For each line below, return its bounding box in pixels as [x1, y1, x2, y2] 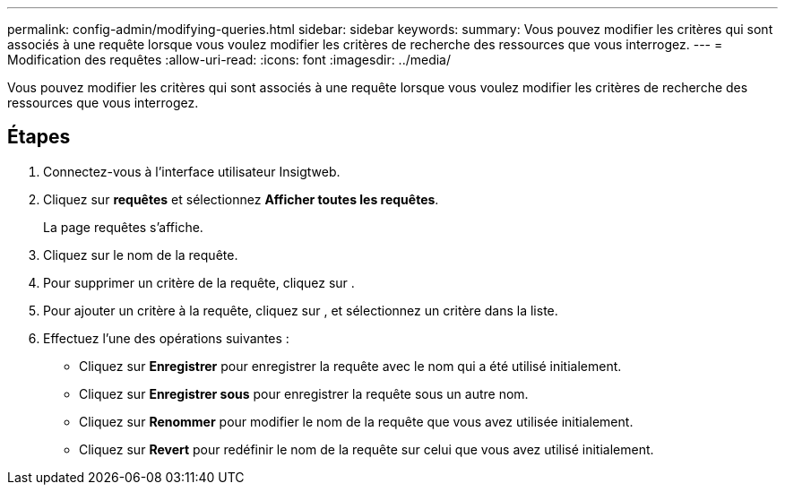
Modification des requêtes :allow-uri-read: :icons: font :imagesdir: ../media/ [7, 52, 452, 67]
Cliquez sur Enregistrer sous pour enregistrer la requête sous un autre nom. [79, 385, 529, 401]
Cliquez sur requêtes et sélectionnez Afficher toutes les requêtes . [43, 191, 439, 207]
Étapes [7, 125, 71, 149]
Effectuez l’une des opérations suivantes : [43, 330, 289, 346]
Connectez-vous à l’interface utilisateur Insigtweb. [43, 163, 341, 179]
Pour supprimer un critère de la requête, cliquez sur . [43, 274, 355, 290]
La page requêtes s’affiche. [43, 219, 203, 235]
